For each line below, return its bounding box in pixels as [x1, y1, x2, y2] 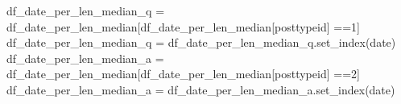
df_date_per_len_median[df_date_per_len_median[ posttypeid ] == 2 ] [6, 65, 360, 82]
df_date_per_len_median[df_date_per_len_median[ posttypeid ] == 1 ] [6, 18, 360, 35]
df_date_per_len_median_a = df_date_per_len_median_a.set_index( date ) [6, 81, 395, 98]
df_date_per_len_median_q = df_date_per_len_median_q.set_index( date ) [6, 34, 396, 51]
